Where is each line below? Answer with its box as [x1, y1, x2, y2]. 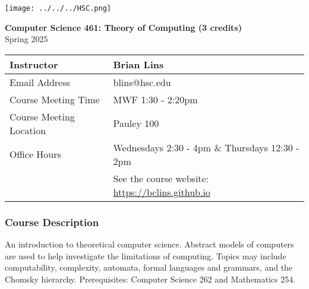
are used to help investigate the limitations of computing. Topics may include [5, 249, 286, 262]
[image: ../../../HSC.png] [5, 4, 111, 12]
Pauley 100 [113, 116, 159, 131]
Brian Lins [113, 57, 164, 71]
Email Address [10, 75, 70, 89]
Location [10, 123, 46, 137]
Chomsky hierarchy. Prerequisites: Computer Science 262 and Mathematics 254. [5, 272, 296, 285]
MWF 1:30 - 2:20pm [113, 92, 198, 106]
